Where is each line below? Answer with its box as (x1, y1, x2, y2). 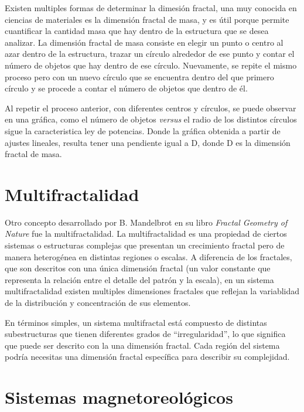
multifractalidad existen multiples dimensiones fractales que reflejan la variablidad (5, 285, 300, 297)
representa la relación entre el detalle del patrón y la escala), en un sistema (5, 273, 274, 285)
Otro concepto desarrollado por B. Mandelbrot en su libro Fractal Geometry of (5, 216, 288, 228)
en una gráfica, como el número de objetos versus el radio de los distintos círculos (5, 113, 297, 125)
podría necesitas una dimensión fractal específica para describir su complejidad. (5, 350, 290, 363)
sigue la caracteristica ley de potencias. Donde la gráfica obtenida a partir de (5, 124, 281, 137)
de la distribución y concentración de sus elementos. (5, 297, 191, 308)
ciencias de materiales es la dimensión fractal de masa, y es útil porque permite (5, 13, 289, 25)
